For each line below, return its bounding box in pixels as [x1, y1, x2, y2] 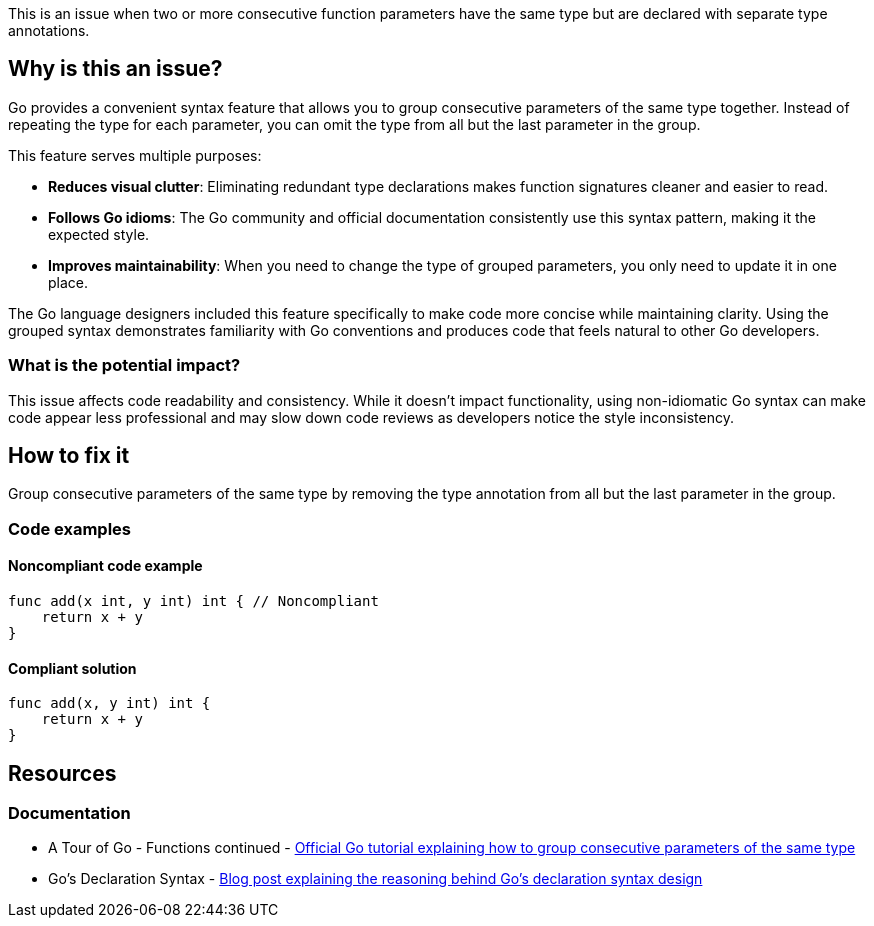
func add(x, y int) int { [8, 695, 211, 712]
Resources [8, 760, 117, 786]
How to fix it [8, 443, 130, 469]
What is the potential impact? [8, 355, 241, 376]
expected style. [48, 225, 150, 243]
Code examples [8, 518, 132, 539]
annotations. [8, 22, 90, 39]
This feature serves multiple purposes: [8, 146, 262, 164]
